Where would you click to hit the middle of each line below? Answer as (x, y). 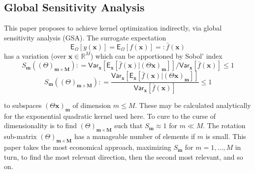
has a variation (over (35, 55)
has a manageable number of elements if (135, 136)
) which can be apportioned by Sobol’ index (156, 55)
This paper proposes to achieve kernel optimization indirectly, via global (113, 28)
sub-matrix (20, 136)
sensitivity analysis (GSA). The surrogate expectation (85, 37)
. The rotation (224, 125)
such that (128, 125)
